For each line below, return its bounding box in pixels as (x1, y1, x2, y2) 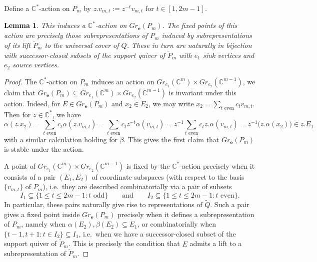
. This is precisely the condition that (68, 238, 180, 249)
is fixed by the (126, 160, 170, 171)
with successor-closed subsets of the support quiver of (4, 49, 165, 60)
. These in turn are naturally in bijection (126, 39, 252, 50)
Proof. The (4, 76, 37, 86)
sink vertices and (202, 49, 254, 60)
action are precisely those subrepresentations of (4, 30, 147, 40)
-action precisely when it (179, 160, 255, 171)
